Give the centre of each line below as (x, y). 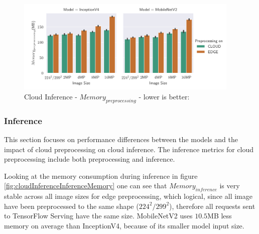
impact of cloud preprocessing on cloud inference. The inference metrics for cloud (129, 149)
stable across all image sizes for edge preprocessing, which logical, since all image (128, 196)
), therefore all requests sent (212, 206)
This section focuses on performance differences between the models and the (121, 139)
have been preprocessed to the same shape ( (72, 206)
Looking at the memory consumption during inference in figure (101, 176)
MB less (220, 216)
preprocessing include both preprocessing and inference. (90, 159)
